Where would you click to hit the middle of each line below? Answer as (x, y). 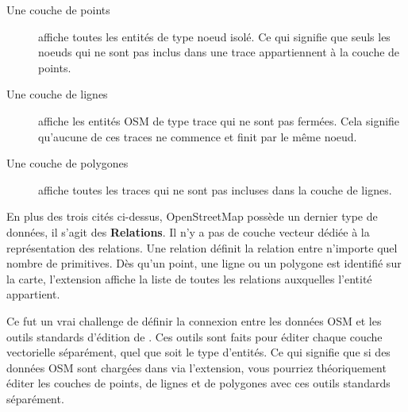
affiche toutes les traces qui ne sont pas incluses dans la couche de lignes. (215, 189)
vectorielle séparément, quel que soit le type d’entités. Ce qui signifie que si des (198, 352)
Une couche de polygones (67, 163)
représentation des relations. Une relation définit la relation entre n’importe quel (202, 247)
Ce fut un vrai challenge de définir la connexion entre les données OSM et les (194, 320)
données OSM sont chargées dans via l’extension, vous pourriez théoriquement (196, 367)
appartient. (33, 294)
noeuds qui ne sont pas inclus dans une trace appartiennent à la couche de (219, 52)
